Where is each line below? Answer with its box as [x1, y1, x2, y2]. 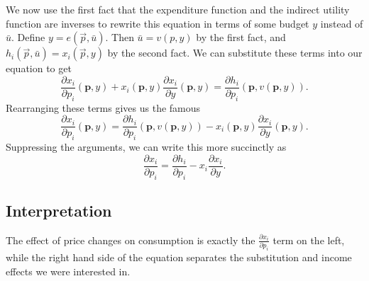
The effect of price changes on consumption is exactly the [6, 232, 255, 247]
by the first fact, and [196, 30, 286, 45]
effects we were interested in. [6, 263, 131, 278]
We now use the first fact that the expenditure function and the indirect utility [6, 2, 350, 16]
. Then [105, 30, 134, 45]
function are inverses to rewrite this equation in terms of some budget [6, 16, 309, 30]
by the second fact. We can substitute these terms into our [107, 45, 363, 60]
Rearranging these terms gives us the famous [6, 100, 201, 115]
